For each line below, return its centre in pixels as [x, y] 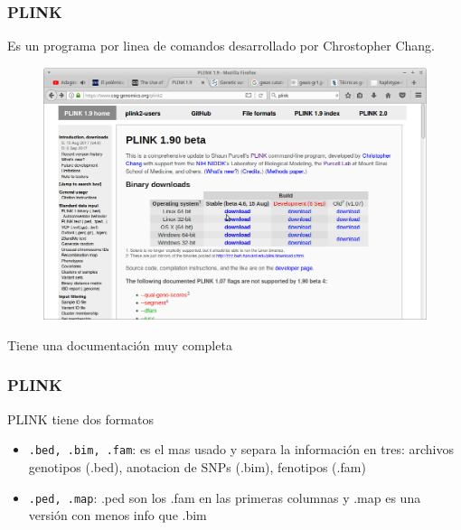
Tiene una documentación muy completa [120, 344]
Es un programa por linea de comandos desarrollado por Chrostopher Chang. [221, 46]
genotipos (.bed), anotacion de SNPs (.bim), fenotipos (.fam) [197, 466]
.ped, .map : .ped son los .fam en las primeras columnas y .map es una [225, 497]
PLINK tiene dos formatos [80, 418]
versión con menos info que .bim [118, 515]
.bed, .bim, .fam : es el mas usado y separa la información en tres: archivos [241, 449]
